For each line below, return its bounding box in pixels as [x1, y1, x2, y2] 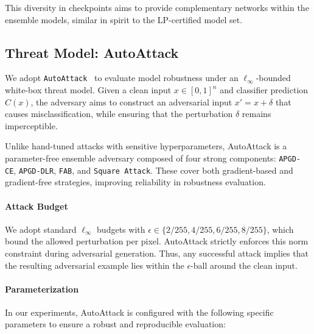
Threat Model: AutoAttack [5, 43, 179, 62]
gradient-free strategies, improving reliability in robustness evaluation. [5, 176, 266, 188]
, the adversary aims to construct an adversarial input [30, 95, 232, 108]
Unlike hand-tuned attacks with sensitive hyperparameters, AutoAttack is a [5, 140, 287, 152]
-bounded [256, 71, 291, 84]
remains [242, 107, 271, 120]
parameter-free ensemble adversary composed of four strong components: [5, 152, 276, 165]
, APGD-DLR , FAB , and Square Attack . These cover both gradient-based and [13, 163, 293, 176]
